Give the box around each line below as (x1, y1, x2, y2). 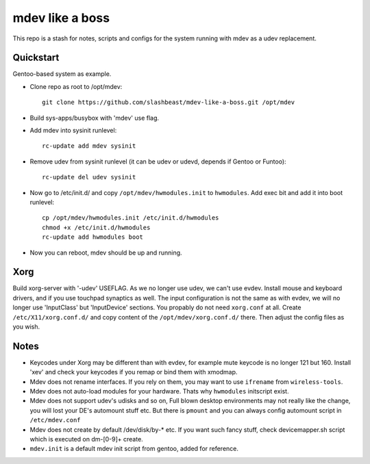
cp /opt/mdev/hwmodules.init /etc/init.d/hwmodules (42, 214, 219, 222)
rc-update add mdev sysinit (42, 142, 136, 150)
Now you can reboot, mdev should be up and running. (29, 248, 182, 257)
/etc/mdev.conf (29, 416, 82, 424)
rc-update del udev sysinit (42, 173, 136, 181)
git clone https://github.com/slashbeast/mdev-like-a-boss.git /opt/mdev (42, 99, 295, 106)
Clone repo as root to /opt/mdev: (29, 82, 123, 90)
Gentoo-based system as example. (12, 70, 112, 78)
